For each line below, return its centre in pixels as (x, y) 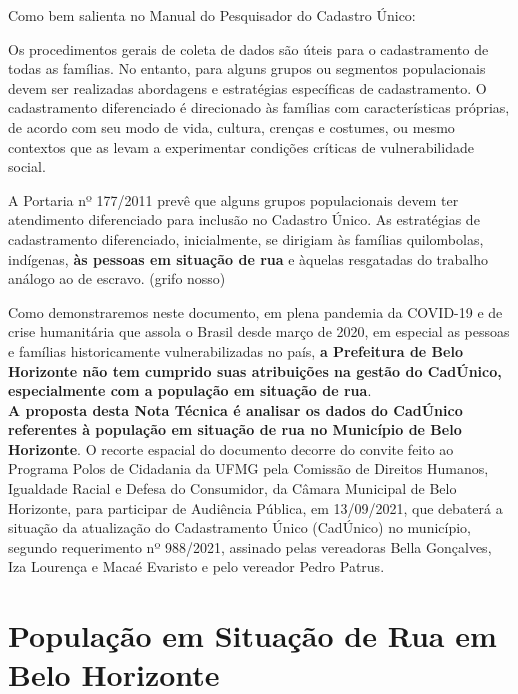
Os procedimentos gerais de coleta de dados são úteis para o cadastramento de (248, 48)
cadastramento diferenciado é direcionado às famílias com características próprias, (259, 107)
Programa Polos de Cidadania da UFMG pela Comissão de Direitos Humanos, (248, 468)
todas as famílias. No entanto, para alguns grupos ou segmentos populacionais (247, 68)
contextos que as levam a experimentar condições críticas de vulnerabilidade (241, 146)
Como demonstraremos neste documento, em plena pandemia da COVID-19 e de (255, 311)
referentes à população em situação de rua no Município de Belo (235, 429)
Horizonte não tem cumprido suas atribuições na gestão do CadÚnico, (255, 370)
